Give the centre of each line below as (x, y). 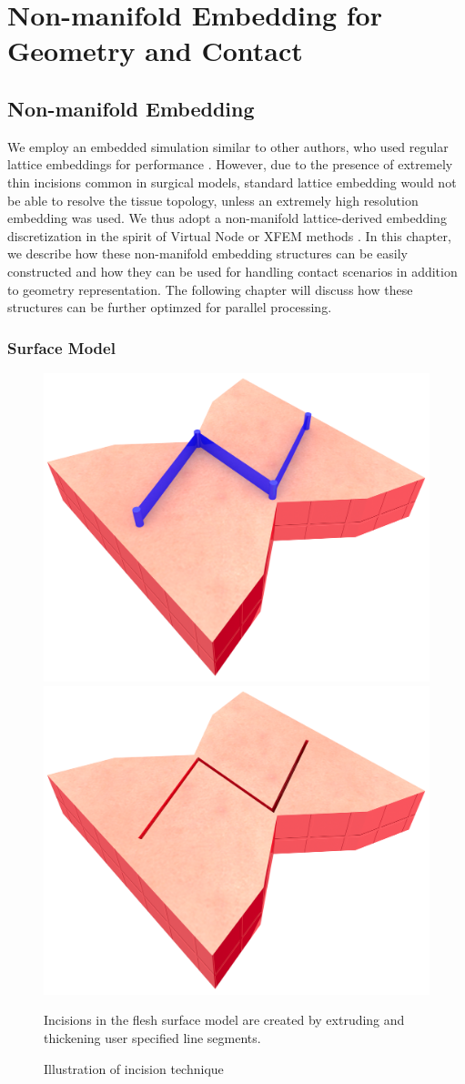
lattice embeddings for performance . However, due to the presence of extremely (230, 164)
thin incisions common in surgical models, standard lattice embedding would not (232, 182)
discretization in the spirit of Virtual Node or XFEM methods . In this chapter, (229, 235)
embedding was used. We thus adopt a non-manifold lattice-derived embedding (227, 218)
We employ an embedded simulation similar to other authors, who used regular (228, 146)
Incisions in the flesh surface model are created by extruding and (224, 1020)
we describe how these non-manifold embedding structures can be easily (207, 253)
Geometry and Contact (155, 51)
